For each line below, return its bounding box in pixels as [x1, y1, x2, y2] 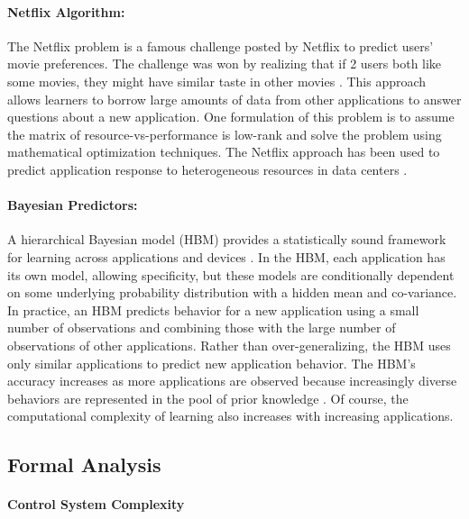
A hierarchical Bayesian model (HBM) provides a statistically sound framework [7, 230, 446, 249]
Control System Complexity [7, 495, 185, 514]
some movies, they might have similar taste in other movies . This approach [7, 71, 427, 90]
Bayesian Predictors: [7, 196, 138, 214]
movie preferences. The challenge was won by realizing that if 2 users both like [7, 54, 442, 73]
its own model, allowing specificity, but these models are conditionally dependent [7, 265, 455, 284]
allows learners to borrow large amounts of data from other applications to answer [7, 89, 462, 108]
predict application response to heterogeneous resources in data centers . [7, 159, 408, 178]
